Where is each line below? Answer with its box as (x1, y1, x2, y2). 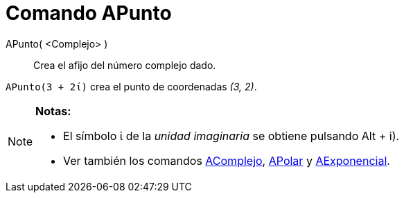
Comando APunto (6, 1, 172, 25)
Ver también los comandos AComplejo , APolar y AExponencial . (63, 153, 390, 168)
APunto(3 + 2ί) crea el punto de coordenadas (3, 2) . (6, 80, 257, 92)
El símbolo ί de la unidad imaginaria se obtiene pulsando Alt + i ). (63, 128, 400, 143)
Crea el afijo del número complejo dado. (33, 59, 216, 71)
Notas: (35, 103, 71, 118)
